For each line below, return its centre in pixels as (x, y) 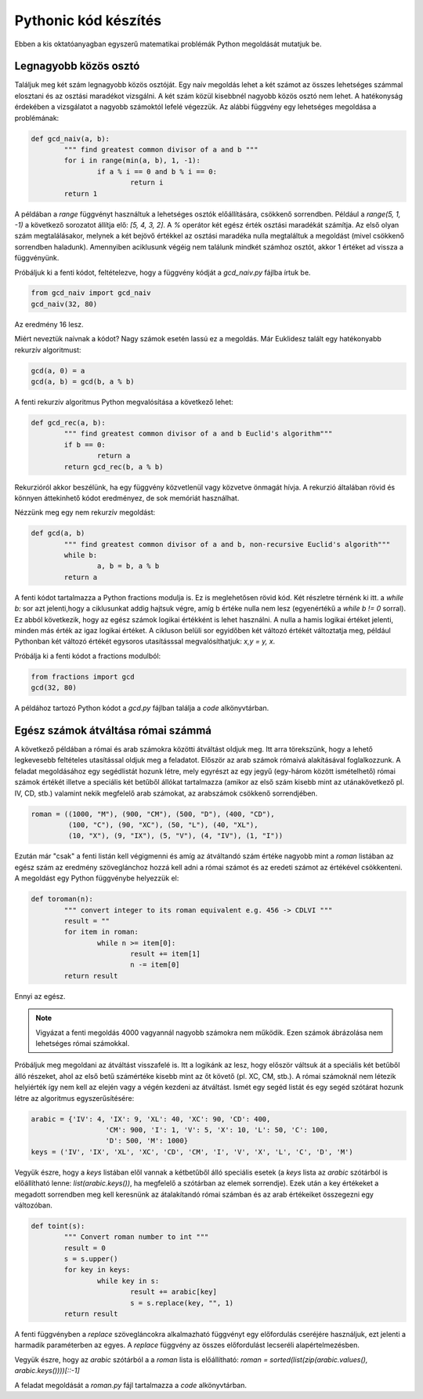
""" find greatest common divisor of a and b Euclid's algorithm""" (198, 434)
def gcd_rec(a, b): (68, 423)
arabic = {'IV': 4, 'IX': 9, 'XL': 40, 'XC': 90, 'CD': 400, (151, 1119)
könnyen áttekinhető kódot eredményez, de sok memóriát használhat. (127, 497)
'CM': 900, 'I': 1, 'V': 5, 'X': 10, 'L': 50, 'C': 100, (217, 1129)
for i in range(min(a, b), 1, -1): (132, 160)
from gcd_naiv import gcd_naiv (91, 293)
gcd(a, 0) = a (58, 370)
